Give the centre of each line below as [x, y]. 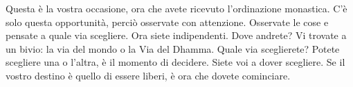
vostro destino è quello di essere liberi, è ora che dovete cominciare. [148, 75]
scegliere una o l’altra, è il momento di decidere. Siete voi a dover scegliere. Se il [175, 62]
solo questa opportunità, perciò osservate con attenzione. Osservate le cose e [167, 22]
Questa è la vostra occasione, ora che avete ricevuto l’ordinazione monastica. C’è [176, 8]
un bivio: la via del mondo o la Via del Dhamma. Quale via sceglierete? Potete [173, 48]
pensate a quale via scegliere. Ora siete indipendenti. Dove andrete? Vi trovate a [176, 35]
